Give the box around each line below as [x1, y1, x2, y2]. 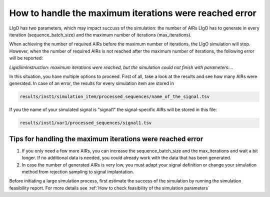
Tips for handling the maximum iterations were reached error [9, 134, 203, 143]
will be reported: [9, 55, 43, 61]
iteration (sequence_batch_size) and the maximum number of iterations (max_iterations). [9, 31, 192, 37]
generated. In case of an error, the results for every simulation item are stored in [9, 80, 174, 86]
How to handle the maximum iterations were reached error [9, 7, 257, 18]
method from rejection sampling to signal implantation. [21, 168, 134, 174]
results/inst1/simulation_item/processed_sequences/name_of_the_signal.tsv [19, 94, 210, 99]
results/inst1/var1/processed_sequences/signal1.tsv [19, 120, 152, 126]
